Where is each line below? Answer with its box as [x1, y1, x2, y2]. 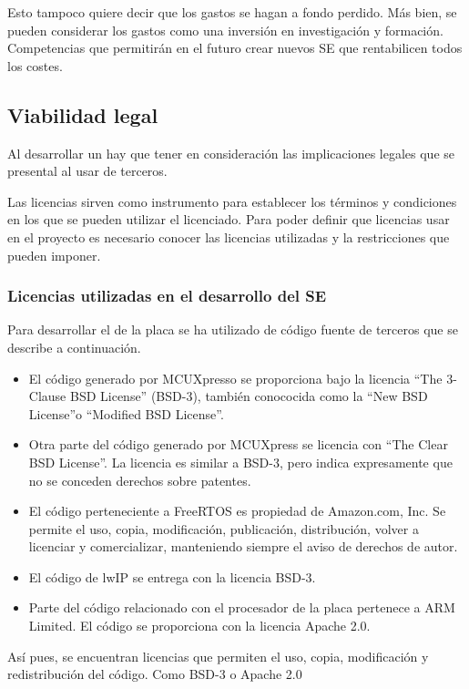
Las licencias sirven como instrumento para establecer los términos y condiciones [7, 191, 457, 211]
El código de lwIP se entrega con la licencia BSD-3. [28, 567, 316, 586]
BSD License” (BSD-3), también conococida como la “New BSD [69, 386, 428, 406]
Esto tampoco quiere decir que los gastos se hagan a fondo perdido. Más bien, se [7, 3, 457, 21]
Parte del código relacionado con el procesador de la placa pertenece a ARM [28, 598, 455, 617]
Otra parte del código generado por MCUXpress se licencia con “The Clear [28, 435, 448, 454]
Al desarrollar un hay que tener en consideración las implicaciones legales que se [7, 143, 455, 162]
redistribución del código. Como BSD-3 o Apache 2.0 [7, 664, 302, 684]
